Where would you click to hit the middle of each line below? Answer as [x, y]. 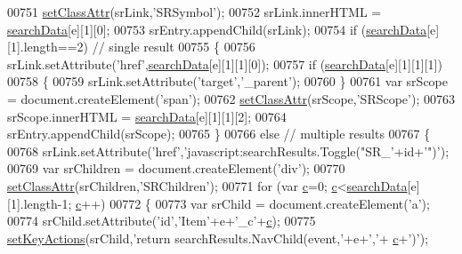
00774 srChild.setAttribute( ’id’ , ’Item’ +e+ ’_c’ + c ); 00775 [162, 221]
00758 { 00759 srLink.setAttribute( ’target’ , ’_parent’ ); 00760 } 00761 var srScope [227, 81]
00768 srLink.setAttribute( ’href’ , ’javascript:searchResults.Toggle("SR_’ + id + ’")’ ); [228, 151]
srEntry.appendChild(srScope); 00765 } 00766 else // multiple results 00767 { [219, 134]
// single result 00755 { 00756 [174, 47]
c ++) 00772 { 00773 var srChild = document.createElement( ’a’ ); [253, 203]
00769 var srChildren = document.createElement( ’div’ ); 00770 [176, 168]
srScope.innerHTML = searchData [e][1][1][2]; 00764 [147, 116]
